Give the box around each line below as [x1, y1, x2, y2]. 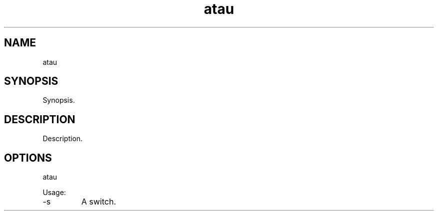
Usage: [42, 188, 66, 197]
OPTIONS [4, 151, 52, 164]
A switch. [81, 197, 116, 207]
